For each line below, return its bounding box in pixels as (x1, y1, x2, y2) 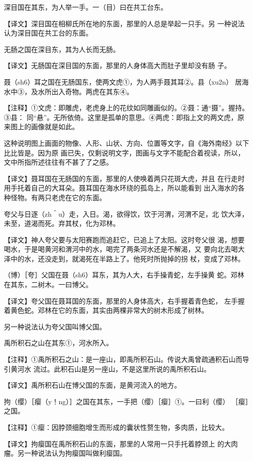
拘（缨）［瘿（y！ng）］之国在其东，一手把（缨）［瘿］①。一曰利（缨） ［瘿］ (4, 396, 249, 406)
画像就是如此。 (31, 121, 79, 132)
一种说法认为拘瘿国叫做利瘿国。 (24, 448, 126, 458)
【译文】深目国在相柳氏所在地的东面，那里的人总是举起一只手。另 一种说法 (4, 18, 245, 28)
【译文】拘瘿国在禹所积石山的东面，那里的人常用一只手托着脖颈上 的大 (4, 438, 231, 448)
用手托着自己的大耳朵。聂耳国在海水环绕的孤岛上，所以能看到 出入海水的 (4, 183, 238, 193)
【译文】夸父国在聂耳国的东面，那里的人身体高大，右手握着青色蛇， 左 (4, 295, 231, 306)
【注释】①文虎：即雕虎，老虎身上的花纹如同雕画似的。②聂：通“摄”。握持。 (4, 102, 249, 113)
